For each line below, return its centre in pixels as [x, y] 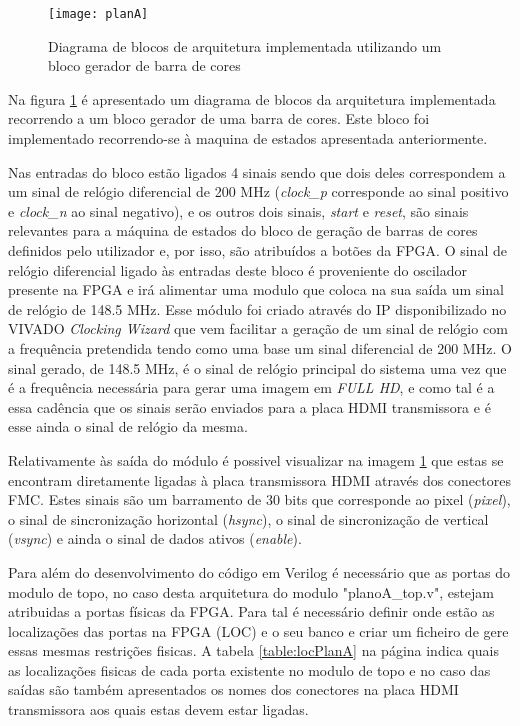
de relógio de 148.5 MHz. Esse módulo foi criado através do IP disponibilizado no [257, 308]
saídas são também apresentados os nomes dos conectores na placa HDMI [233, 689]
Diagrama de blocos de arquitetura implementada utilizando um [245, 45]
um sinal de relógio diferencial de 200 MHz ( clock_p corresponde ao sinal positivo [258, 191]
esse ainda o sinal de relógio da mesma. [128, 426]
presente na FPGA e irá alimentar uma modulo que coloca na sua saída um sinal [256, 289]
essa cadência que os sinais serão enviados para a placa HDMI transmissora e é [249, 406]
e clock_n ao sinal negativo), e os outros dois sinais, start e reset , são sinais [238, 210]
